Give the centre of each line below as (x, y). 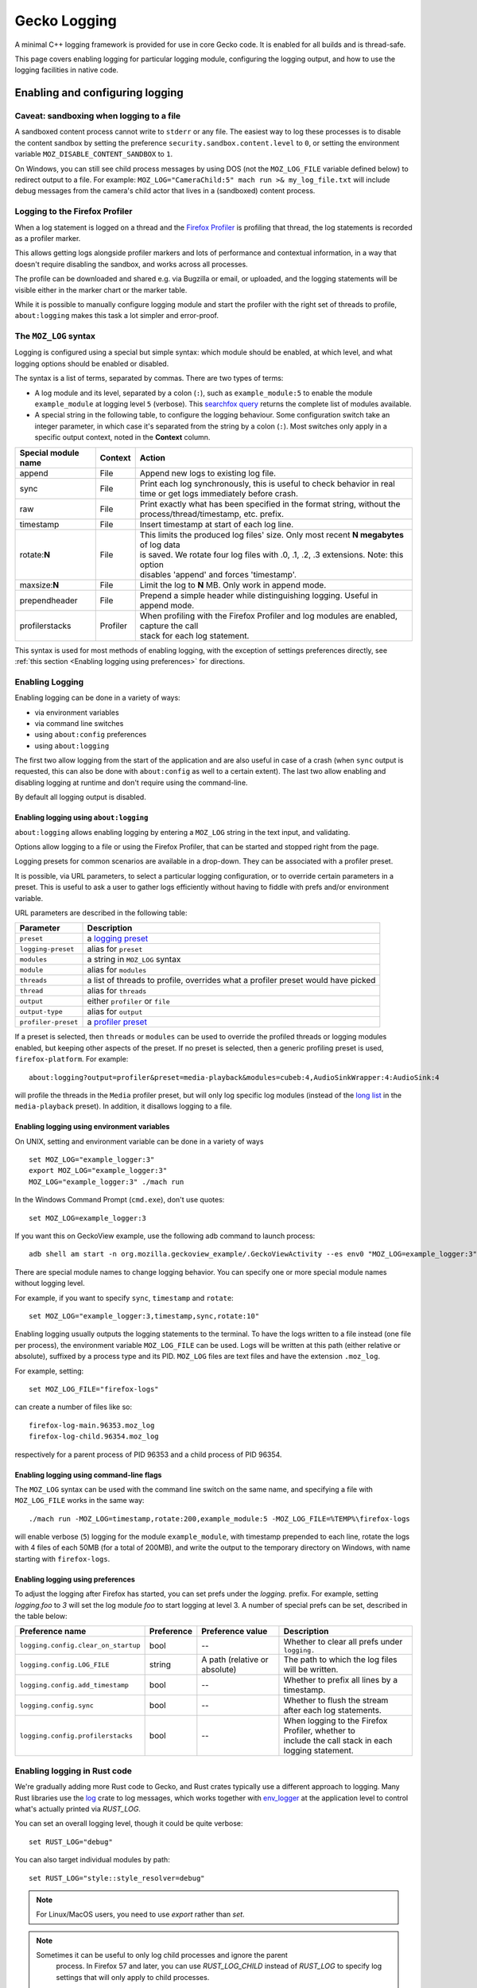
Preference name (53, 1632)
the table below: (41, 1616)
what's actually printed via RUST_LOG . (78, 1808)
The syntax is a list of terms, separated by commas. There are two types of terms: (149, 379)
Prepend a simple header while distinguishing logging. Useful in (259, 595)
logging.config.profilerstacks (76, 1736)
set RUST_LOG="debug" (71, 1842)
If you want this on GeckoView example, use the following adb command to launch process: (165, 1236)
